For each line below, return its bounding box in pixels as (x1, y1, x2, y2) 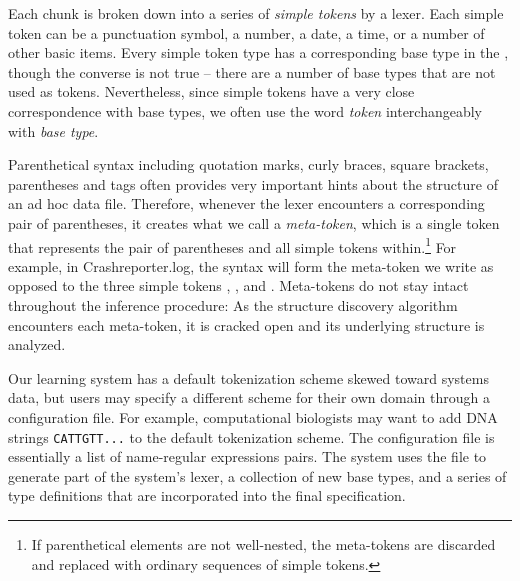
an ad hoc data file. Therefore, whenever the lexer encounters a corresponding (8, 193, 485, 214)
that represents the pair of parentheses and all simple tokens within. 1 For (8, 233, 457, 257)
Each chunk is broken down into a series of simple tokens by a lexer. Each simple (8, 3, 504, 23)
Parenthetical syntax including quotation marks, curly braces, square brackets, (8, 154, 489, 175)
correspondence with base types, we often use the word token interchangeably (8, 100, 483, 121)
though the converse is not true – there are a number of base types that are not (8, 61, 496, 82)
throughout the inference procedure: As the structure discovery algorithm (8, 294, 458, 315)
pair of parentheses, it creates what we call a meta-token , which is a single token (8, 212, 500, 233)
